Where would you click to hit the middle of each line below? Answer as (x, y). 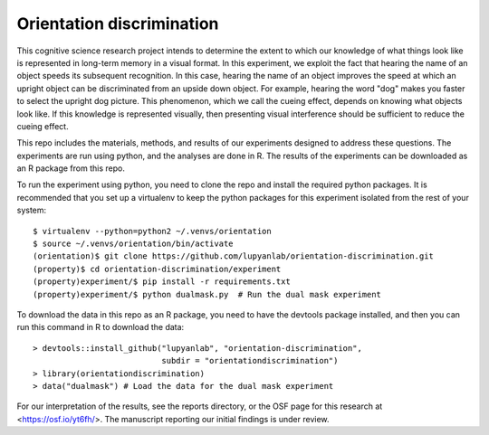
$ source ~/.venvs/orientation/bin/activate (134, 244)
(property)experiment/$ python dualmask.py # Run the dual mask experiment (207, 294)
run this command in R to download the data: (101, 327)
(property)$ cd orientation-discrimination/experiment (157, 269)
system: (32, 210)
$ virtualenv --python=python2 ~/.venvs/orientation (152, 231)
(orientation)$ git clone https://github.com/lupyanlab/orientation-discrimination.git (234, 256)
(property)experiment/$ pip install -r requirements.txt (162, 282)
